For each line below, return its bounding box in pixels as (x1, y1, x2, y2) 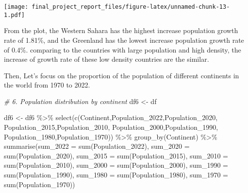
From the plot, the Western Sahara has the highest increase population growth (4, 25, 238, 35)
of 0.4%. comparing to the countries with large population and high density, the (4, 44, 241, 54)
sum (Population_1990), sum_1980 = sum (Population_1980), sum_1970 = (4, 170, 229, 180)
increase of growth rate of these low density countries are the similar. (4, 54, 209, 64)
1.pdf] (4, 11, 25, 18)
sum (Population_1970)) (4, 179, 75, 189)
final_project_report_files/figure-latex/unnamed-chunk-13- (32, 3, 230, 10)
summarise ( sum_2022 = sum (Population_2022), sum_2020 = (4, 141, 190, 151)
